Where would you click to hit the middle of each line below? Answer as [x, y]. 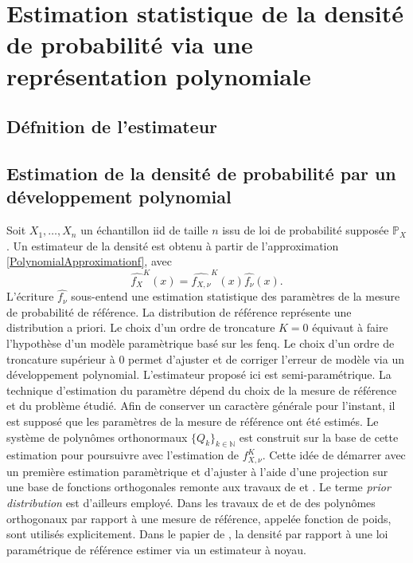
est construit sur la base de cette [319, 437]
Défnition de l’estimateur [112, 126]
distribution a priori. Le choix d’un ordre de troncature [141, 327]
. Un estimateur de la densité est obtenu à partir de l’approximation [173, 245]
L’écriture [30, 296]
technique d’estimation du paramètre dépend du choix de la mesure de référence [202, 390]
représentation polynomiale [159, 75]
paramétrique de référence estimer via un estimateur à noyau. [156, 549]
